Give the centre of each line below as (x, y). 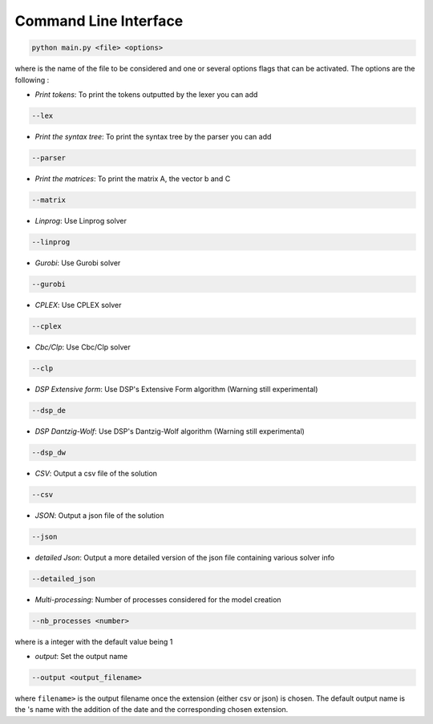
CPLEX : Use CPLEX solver (78, 305)
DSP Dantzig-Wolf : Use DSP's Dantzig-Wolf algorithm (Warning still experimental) (170, 431)
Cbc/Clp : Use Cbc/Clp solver (83, 347)
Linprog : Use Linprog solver (81, 220)
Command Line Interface (99, 21)
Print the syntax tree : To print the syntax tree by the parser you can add (153, 136)
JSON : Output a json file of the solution (99, 515)
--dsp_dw (49, 452)
